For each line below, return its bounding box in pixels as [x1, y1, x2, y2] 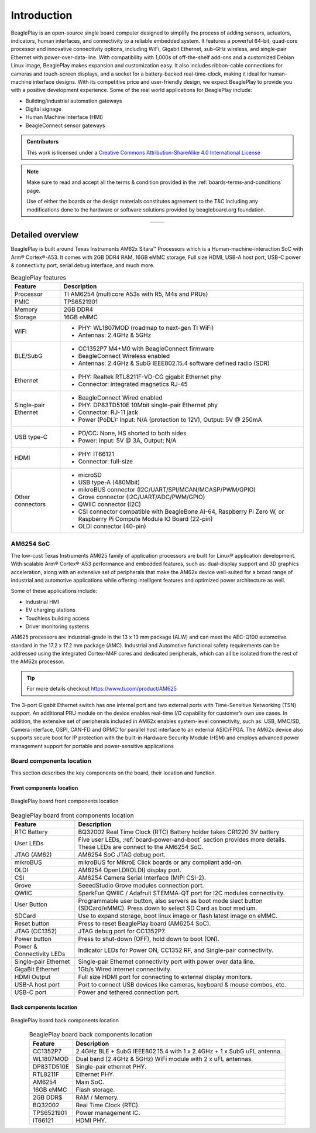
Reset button [14, 919, 50, 927]
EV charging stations [25, 606, 75, 613]
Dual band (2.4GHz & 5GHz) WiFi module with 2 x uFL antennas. [75, 1054, 253, 1063]
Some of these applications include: [11, 588, 98, 595]
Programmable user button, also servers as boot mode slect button [78, 896, 263, 905]
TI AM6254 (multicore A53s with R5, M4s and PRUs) [63, 290, 208, 298]
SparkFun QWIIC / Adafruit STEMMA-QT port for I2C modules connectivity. [78, 889, 285, 897]
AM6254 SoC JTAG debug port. [78, 850, 166, 858]
